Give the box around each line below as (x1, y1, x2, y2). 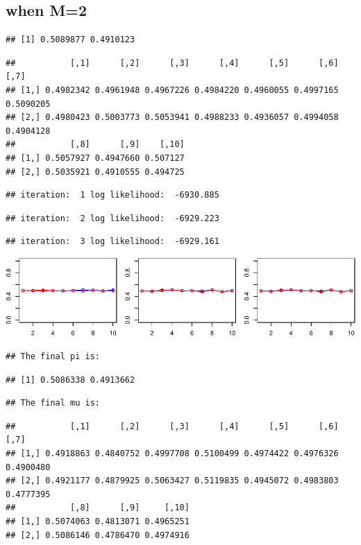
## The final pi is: (6, 351, 101, 361)
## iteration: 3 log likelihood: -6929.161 (6, 236, 219, 247)
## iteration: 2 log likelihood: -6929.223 (6, 213, 219, 223)
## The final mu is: (6, 398, 101, 408)
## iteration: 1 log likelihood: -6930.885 (6, 190, 219, 200)
